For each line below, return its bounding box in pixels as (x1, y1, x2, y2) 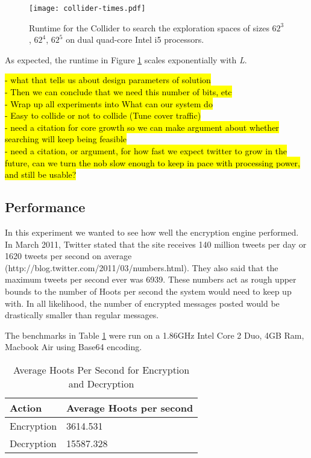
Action (10, 400, 42, 415)
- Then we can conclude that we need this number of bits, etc (5, 86, 232, 98)
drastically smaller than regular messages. (5, 309, 159, 321)
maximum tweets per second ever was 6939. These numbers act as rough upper (5, 273, 297, 286)
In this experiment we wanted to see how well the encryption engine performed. (5, 225, 299, 238)
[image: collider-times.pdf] (29, 4, 146, 13)
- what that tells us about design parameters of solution (5, 74, 211, 86)
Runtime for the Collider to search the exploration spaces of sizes (29, 21, 269, 34)
